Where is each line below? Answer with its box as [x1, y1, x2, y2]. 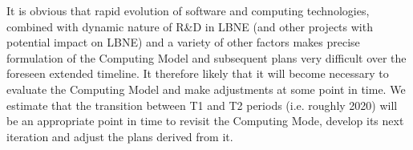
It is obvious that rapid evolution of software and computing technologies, [6, 2, 370, 18]
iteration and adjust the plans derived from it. [6, 128, 233, 144]
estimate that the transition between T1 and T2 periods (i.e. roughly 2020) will [6, 96, 398, 113]
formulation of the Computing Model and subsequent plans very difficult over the [6, 49, 407, 66]
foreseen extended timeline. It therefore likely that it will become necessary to [6, 65, 389, 82]
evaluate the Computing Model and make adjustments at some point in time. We [6, 80, 406, 97]
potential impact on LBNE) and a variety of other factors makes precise [6, 34, 360, 51]
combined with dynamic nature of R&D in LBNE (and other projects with [6, 18, 373, 34]
